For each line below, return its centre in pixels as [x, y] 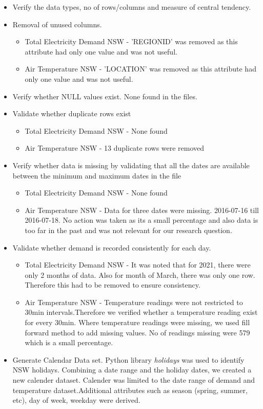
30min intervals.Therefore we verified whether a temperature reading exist [141, 312]
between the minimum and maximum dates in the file [97, 175]
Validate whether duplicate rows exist [72, 113]
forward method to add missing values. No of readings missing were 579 [137, 332]
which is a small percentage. [69, 342]
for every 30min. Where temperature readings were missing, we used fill [137, 322]
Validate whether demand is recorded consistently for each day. [112, 247]
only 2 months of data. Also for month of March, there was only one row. [140, 274]
